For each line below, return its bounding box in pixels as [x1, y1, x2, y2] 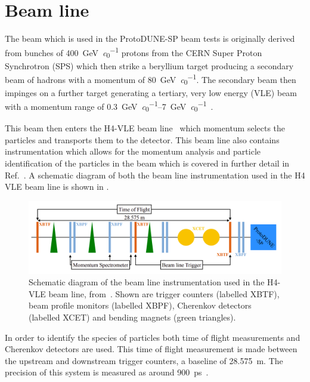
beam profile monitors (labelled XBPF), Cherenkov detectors [29, 299, 252, 312]
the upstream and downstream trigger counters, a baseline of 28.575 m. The [5, 354, 283, 366]
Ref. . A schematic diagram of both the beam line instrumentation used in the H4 [5, 168, 305, 181]
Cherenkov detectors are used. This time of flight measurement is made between [5, 343, 297, 355]
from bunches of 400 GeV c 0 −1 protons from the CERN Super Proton [5, 44, 262, 60]
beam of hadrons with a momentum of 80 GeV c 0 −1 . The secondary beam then [5, 72, 296, 87]
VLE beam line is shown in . [5, 180, 109, 193]
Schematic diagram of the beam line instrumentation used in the [29, 276, 265, 288]
